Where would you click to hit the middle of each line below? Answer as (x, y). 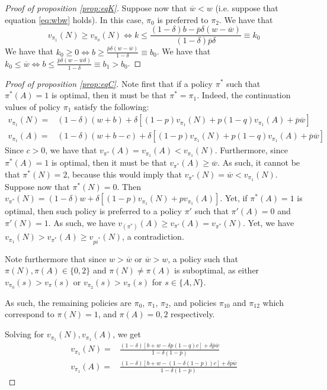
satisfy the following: (112, 106)
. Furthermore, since (251, 150)
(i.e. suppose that (247, 8)
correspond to (30, 314)
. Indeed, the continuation (244, 95)
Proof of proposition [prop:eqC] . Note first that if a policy (109, 83)
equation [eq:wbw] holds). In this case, (74, 19)
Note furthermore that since (56, 258)
